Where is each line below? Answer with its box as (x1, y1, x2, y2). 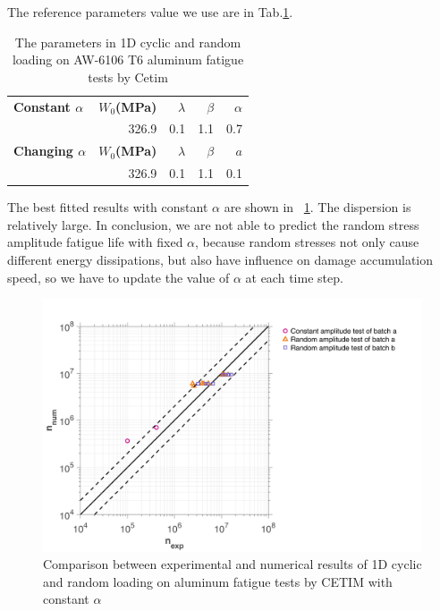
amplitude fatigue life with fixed (7, 233, 183, 251)
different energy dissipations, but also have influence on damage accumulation (7, 250, 433, 269)
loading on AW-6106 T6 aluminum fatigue (12, 50, 244, 69)
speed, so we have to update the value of (7, 267, 230, 286)
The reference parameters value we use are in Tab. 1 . (7, 3, 293, 21)
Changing (13, 141, 73, 160)
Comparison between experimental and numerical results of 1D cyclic (43, 555, 422, 573)
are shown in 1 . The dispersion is (224, 198, 411, 216)
